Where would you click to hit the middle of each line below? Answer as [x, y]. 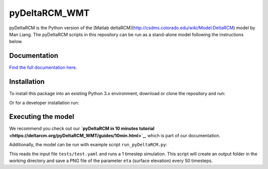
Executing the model [42, 117]
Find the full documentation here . [43, 67]
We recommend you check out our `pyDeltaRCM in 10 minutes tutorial [82, 128]
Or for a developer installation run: [44, 103]
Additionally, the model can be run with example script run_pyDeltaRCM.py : [88, 145]
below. [16, 42]
